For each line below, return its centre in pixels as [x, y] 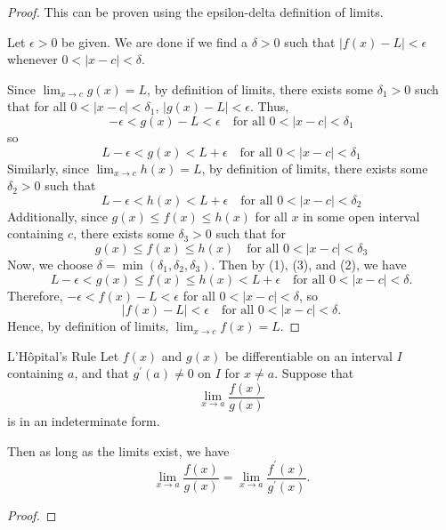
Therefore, [35, 295]
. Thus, [269, 106]
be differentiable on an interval [308, 355]
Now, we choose [50, 264]
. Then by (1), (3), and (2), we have [309, 264]
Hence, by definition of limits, [88, 326]
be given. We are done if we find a [154, 41]
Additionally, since [57, 216]
